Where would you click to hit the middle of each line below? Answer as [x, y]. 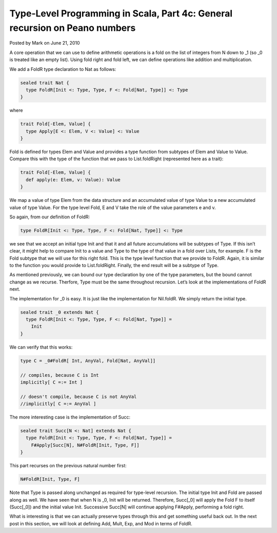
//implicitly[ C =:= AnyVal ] [58, 404]
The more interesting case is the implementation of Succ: [70, 417]
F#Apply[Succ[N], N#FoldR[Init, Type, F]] [85, 445]
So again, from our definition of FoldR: [50, 217]
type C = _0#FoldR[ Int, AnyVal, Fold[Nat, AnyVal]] [88, 360]
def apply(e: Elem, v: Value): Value [73, 179]
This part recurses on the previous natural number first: [68, 466]
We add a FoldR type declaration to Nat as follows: [63, 69]
